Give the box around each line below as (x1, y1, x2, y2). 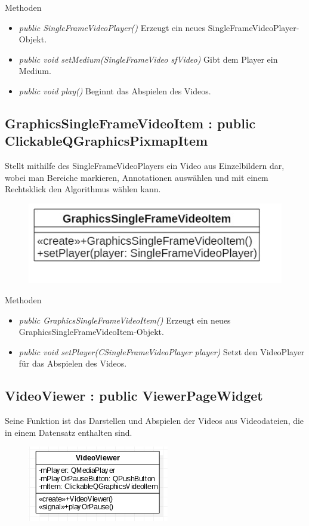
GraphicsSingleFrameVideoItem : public (5, 113, 256, 132)
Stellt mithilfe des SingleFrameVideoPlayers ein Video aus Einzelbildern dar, (5, 159, 285, 172)
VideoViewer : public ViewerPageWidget (5, 386, 263, 405)
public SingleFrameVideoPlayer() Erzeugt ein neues (18, 21, 206, 33)
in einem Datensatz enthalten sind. (5, 426, 132, 438)
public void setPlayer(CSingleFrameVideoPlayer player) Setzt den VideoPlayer (18, 345, 305, 358)
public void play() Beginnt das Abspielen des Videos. (18, 84, 211, 97)
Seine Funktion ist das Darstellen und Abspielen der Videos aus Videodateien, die (5, 414, 304, 427)
